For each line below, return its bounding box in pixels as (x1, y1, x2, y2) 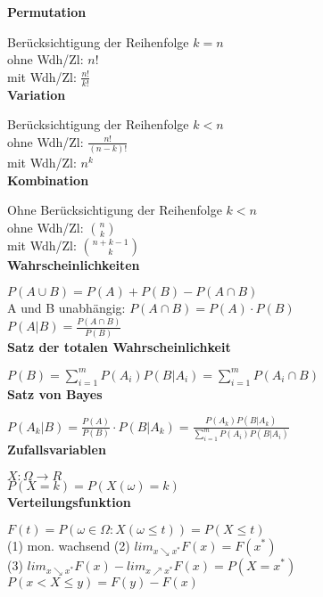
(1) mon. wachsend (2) (7, 536, 130, 554)
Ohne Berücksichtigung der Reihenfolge (7, 200, 222, 219)
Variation (7, 85, 66, 103)
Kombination (7, 170, 89, 189)
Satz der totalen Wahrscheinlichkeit (7, 337, 231, 356)
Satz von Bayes (7, 384, 103, 403)
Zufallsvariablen (7, 440, 106, 459)
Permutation (7, 3, 87, 20)
